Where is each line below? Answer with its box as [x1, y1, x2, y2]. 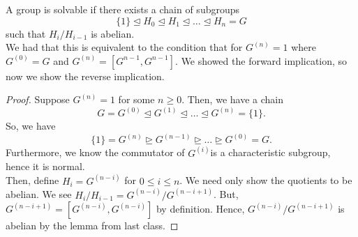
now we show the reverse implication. [6, 68, 165, 83]
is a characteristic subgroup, [210, 145, 331, 160]
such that [6, 26, 46, 40]
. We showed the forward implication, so [175, 53, 348, 68]
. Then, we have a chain [181, 92, 283, 107]
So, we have [6, 118, 56, 133]
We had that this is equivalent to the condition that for [6, 40, 243, 54]
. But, [213, 187, 239, 201]
